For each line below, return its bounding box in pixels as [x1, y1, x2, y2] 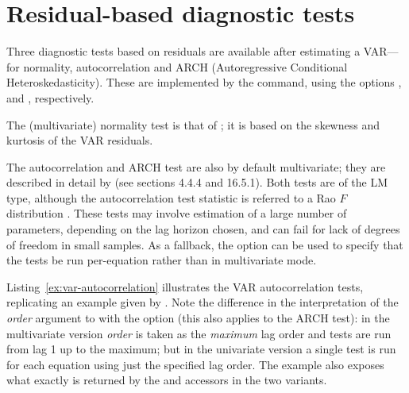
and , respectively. [6, 89, 95, 106]
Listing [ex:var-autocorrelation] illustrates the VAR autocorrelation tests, [6, 278, 364, 295]
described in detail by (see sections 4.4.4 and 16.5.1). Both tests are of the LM [6, 174, 388, 191]
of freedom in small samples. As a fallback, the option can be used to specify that [6, 236, 403, 252]
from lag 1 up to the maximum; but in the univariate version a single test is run [6, 341, 396, 357]
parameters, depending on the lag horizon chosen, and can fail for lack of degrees [6, 221, 400, 237]
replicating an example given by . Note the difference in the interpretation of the [6, 294, 399, 310]
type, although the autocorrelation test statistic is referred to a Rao [6, 189, 336, 206]
